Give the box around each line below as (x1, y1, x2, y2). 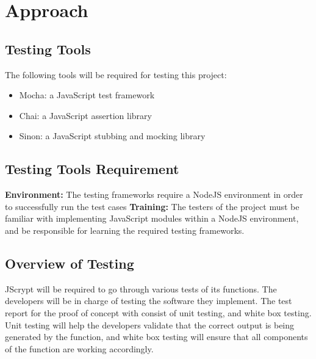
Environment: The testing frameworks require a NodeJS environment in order (5, 188, 303, 201)
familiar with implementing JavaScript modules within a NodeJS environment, (5, 212, 299, 225)
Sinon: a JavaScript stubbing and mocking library (19, 129, 206, 142)
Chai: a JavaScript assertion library (19, 109, 152, 121)
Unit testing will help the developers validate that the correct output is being (5, 318, 295, 331)
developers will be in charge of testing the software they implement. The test (5, 294, 292, 307)
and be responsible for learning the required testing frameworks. (5, 223, 245, 236)
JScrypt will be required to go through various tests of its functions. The (5, 282, 277, 295)
